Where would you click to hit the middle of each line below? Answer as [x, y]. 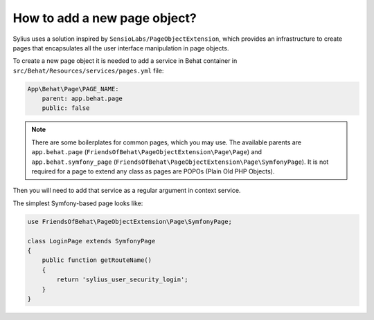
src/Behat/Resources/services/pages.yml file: [88, 70]
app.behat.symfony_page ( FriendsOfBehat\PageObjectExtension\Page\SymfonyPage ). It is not [180, 162]
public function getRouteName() [97, 260]
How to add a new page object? [105, 18]
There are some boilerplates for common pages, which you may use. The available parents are [166, 142]
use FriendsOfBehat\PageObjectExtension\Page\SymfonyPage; [130, 222]
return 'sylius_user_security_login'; [122, 280]
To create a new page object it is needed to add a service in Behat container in [125, 61]
